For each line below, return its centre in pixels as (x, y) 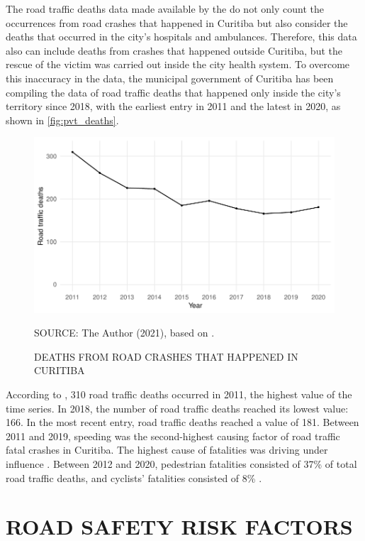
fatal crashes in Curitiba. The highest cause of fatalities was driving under (167, 450)
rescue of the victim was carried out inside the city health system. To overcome (178, 64)
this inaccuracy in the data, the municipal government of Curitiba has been (170, 78)
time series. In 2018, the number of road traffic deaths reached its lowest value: (177, 408)
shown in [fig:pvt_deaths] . (62, 120)
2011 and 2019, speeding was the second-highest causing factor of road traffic (173, 436)
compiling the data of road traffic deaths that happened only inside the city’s (173, 92)
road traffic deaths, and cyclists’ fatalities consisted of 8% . (134, 477)
